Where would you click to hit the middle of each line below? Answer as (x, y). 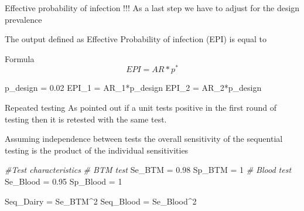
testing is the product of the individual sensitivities (97, 150)
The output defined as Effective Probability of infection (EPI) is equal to (136, 39)
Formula (20, 58)
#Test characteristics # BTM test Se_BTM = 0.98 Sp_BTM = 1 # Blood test (148, 170)
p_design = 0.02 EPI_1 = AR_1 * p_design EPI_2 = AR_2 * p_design (133, 88)
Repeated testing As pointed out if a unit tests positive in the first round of (141, 108)
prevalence (23, 19)
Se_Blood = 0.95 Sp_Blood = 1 (64, 181)
